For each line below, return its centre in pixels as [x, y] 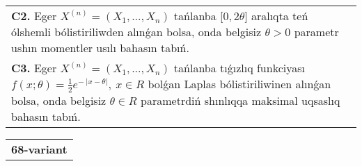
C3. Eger [34, 68]
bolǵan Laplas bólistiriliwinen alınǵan [239, 84]
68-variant [39, 149]
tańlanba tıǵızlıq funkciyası [239, 68]
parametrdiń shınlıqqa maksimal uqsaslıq [241, 100]
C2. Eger [34, 16]
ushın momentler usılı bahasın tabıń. [100, 48]
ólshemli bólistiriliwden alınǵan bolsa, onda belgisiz [136, 32]
